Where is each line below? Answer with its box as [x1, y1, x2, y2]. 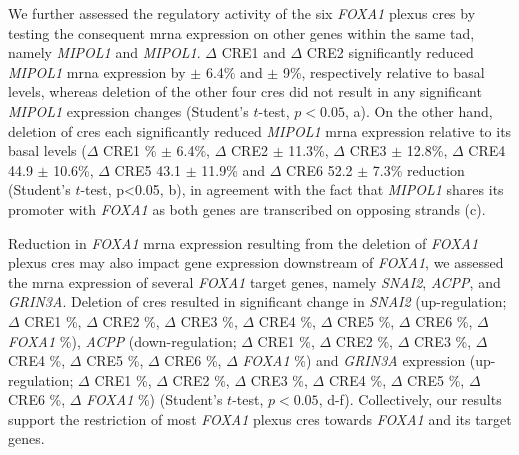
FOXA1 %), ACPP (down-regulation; [8, 330, 237, 351]
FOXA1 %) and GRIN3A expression [242, 350, 466, 371]
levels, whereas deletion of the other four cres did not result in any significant [8, 81, 482, 102]
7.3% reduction [372, 159, 465, 180]
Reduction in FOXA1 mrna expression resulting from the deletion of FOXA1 [8, 232, 479, 253]
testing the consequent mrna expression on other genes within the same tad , [8, 22, 475, 43]
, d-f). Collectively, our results [318, 389, 502, 410]
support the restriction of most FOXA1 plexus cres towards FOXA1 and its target [8, 408, 512, 429]
